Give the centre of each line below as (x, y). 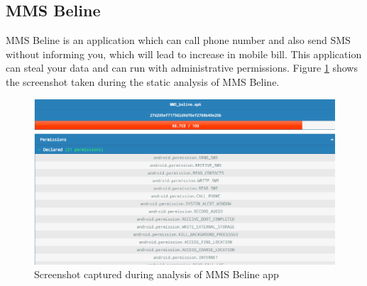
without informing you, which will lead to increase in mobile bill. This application (184, 54)
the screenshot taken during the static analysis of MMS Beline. (143, 81)
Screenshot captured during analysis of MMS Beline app (157, 274)
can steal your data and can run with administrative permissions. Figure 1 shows (182, 68)
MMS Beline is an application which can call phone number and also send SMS (178, 40)
